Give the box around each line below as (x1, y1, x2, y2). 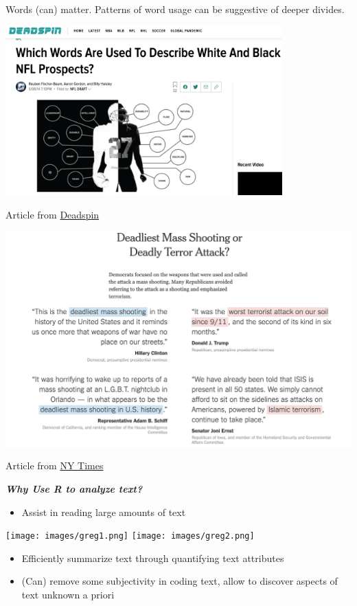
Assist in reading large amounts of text (21, 504, 186, 519)
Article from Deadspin (5, 207, 100, 221)
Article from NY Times (5, 458, 104, 473)
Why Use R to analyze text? (5, 481, 143, 495)
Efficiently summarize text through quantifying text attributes (21, 550, 284, 565)
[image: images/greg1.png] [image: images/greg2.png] (5, 531, 255, 541)
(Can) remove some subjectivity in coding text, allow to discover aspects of (21, 574, 338, 588)
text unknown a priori (21, 587, 115, 601)
